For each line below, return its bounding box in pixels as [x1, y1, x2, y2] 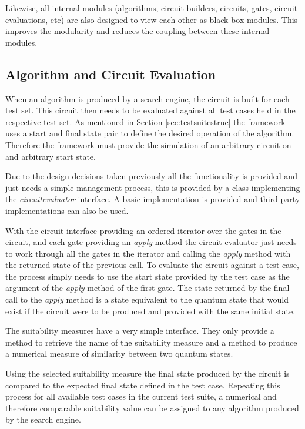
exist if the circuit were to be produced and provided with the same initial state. [5, 304, 296, 317]
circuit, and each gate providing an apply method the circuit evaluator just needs [5, 236, 297, 248]
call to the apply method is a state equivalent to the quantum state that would [5, 293, 289, 306]
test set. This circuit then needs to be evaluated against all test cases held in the [5, 104, 296, 116]
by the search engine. [5, 413, 81, 425]
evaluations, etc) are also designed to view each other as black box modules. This [5, 13, 298, 25]
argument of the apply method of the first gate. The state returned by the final [5, 281, 290, 294]
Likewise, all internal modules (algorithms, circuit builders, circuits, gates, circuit [5, 2, 298, 14]
